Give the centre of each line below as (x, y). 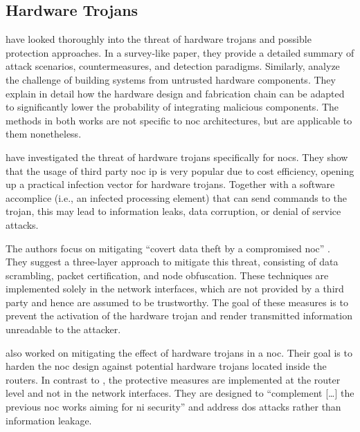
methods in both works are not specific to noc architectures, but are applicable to (179, 120)
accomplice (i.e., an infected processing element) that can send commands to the (177, 197)
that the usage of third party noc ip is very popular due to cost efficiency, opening (180, 170)
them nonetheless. (44, 134)
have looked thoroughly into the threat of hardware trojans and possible (159, 39)
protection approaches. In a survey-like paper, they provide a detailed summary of (180, 52)
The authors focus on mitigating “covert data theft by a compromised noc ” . (168, 248)
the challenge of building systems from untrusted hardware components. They (171, 79)
